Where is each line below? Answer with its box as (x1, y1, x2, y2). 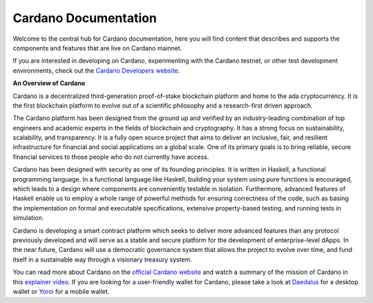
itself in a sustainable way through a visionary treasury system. (12, 255, 193, 264)
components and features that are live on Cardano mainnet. (12, 43, 182, 52)
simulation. (12, 214, 44, 222)
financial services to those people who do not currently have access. (12, 153, 209, 161)
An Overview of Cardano (12, 79, 86, 88)
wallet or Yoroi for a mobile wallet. (12, 287, 110, 295)
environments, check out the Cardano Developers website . (12, 66, 180, 75)
